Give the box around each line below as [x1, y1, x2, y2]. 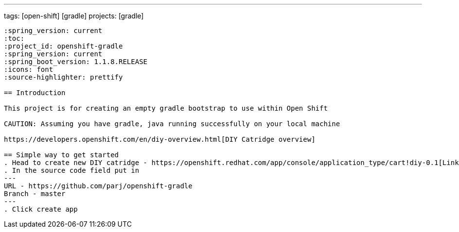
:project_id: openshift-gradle [4, 42, 123, 50]
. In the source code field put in [4, 166, 140, 174]
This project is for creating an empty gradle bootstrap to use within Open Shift [4, 104, 328, 112]
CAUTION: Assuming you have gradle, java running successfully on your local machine [4, 120, 340, 128]
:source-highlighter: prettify [4, 73, 123, 81]
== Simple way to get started [4, 151, 119, 159]
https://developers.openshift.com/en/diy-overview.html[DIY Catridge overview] [4, 135, 316, 143]
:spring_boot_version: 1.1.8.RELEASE [4, 58, 148, 66]
